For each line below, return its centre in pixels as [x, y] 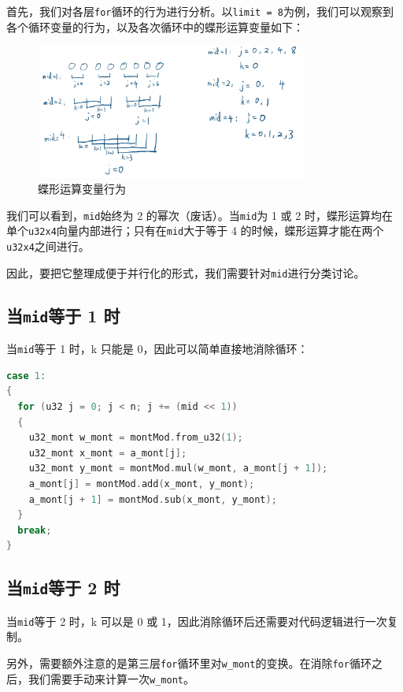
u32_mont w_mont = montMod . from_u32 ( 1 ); [136, 438]
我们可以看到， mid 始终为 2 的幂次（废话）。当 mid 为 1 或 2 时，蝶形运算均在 [200, 215]
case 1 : [26, 376]
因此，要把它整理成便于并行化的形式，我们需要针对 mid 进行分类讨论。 [186, 272]
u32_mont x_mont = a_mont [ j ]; [108, 453]
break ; [35, 530]
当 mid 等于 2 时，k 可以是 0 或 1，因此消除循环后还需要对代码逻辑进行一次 [197, 621]
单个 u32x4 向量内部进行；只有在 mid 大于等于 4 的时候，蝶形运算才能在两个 [195, 231]
